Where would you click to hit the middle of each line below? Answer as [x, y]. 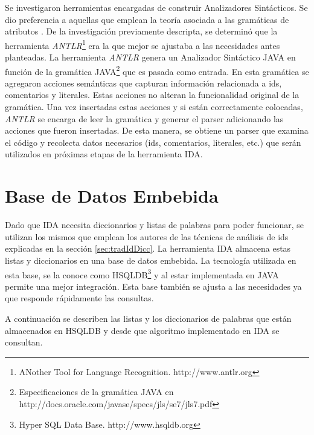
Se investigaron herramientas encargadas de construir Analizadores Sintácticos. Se [156, 7]
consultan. [24, 342]
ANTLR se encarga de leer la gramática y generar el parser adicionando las [144, 118]
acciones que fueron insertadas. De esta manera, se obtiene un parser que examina [157, 130]
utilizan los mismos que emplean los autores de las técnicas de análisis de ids [147, 236]
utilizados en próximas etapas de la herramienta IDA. [104, 154]
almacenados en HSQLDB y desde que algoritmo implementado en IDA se [142, 330]
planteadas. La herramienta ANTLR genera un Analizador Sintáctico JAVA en [150, 57]
